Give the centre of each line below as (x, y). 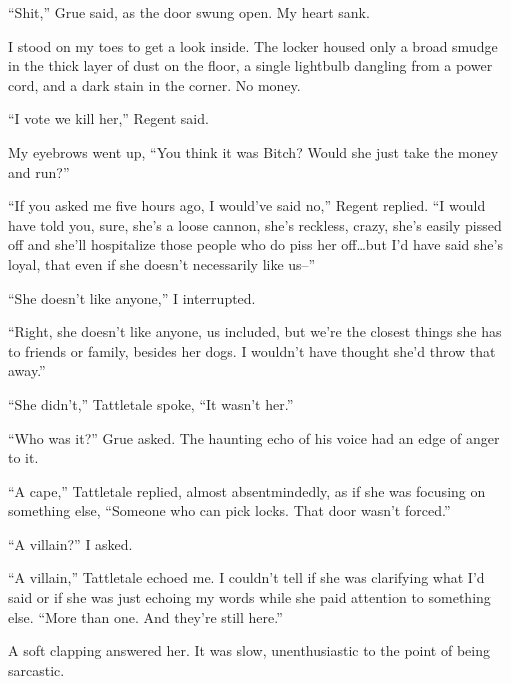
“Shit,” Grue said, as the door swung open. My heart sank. (189, 12)
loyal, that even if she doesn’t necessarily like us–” (162, 263)
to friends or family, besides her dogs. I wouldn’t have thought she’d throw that (252, 350)
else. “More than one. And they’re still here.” (145, 616)
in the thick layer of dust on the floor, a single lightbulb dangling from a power (250, 65)
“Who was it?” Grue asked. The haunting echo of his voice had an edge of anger (254, 437)
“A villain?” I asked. (70, 543)
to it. (23, 457)
